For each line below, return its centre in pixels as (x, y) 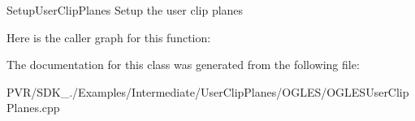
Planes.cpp (33, 108)
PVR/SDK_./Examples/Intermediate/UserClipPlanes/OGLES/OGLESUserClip (208, 91)
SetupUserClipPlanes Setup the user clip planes (125, 10)
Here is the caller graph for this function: (109, 37)
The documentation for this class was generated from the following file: (183, 65)
